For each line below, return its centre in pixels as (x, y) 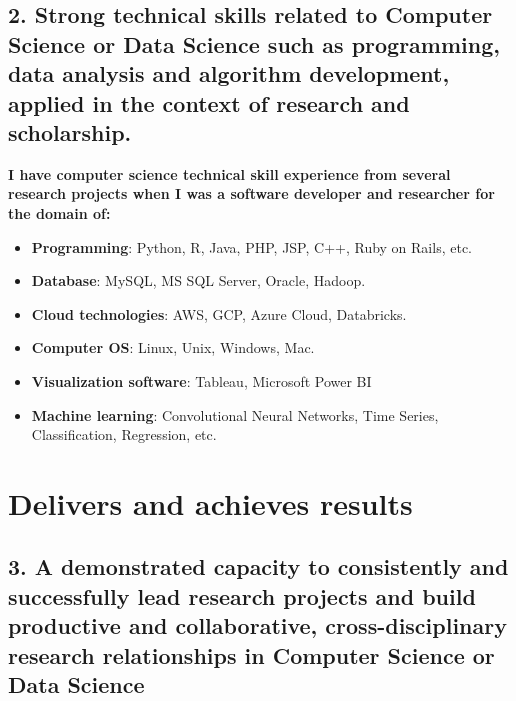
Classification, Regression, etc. (124, 434)
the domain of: (59, 212)
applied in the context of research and (209, 102)
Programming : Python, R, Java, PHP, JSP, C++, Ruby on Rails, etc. (251, 246)
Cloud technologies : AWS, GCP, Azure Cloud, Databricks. (219, 313)
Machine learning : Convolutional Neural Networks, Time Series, (235, 414)
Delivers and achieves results (210, 502)
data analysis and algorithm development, (229, 73)
